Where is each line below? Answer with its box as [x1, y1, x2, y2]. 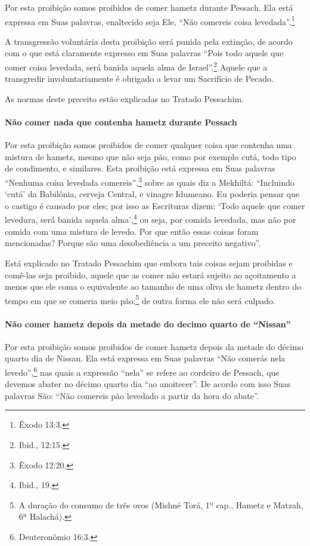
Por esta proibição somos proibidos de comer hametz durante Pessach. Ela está [5, 1, 293, 13]
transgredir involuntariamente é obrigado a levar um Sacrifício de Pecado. [5, 72, 274, 85]
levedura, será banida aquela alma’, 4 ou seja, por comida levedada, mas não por [5, 211, 296, 226]
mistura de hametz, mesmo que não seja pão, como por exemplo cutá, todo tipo [5, 150, 296, 162]
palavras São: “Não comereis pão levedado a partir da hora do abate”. [5, 389, 259, 401]
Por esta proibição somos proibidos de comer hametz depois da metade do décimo [5, 340, 303, 352]
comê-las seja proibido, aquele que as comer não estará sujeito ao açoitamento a [5, 268, 296, 281]
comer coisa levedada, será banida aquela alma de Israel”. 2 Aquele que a [5, 59, 268, 73]
